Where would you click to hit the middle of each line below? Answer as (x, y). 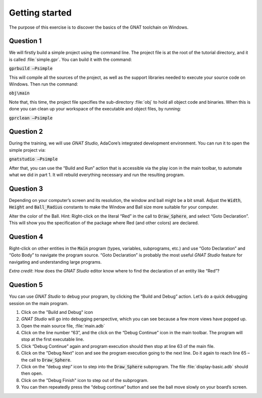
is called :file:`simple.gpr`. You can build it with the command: (70, 59)
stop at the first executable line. (53, 339)
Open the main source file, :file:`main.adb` (63, 326)
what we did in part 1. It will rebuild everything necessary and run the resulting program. (97, 175)
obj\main (19, 93)
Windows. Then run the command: (44, 84)
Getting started (40, 13)
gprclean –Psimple (31, 118)
